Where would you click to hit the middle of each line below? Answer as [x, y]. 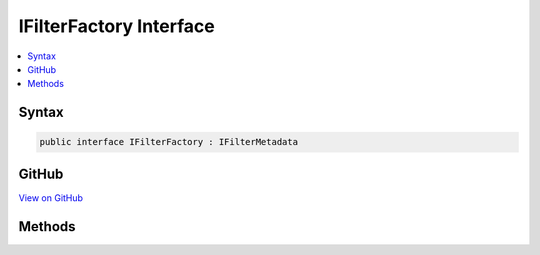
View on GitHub [51, 197]
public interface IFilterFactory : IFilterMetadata [169, 142]
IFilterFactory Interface [116, 26]
